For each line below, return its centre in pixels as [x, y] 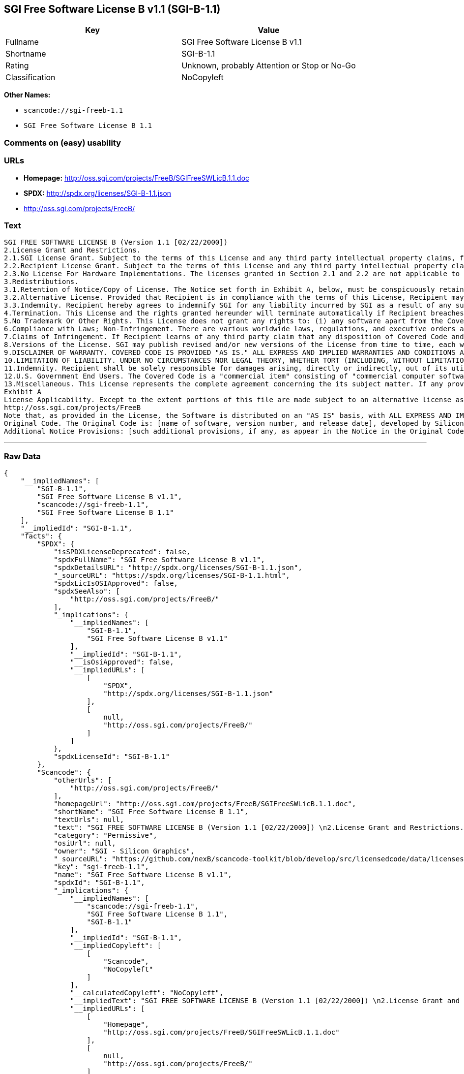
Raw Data [22, 456]
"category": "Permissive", [105, 836]
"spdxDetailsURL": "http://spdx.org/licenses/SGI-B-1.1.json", [178, 568]
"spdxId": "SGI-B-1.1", [99, 883]
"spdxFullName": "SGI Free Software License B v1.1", [159, 560]
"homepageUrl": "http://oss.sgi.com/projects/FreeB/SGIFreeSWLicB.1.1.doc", [205, 804]
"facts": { [41, 536]
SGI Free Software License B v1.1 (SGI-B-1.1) [112, 9]
